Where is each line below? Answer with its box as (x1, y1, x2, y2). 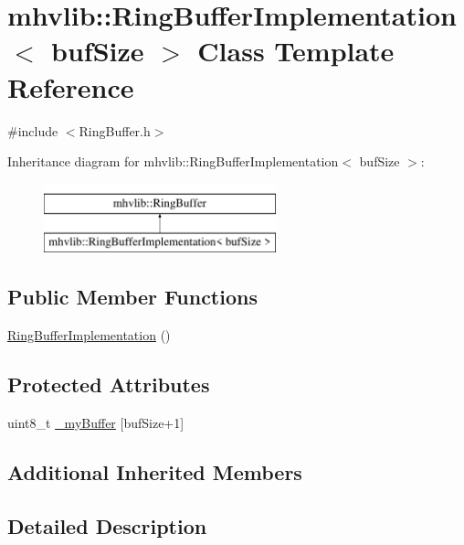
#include (7, 121, 58, 140)
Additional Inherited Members (7, 457, 302, 486)
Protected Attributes (7, 370, 210, 399)
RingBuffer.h (79, 121, 151, 140)
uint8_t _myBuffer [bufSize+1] (7, 412, 185, 432)
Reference (7, 68, 134, 105)
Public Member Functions (7, 283, 258, 311)
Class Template (197, 32, 395, 69)
